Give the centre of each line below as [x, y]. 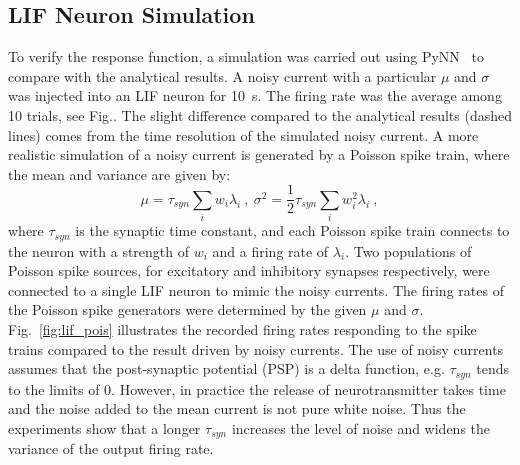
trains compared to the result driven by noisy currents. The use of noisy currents [256, 348]
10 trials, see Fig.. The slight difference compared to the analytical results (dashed [260, 114]
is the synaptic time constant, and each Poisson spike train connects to [292, 230]
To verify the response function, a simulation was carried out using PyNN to [246, 56]
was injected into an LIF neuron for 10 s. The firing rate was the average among [255, 95]
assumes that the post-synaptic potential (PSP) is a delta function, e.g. [226, 368]
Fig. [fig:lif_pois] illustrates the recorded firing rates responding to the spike [242, 328]
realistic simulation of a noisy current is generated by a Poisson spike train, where [259, 154]
